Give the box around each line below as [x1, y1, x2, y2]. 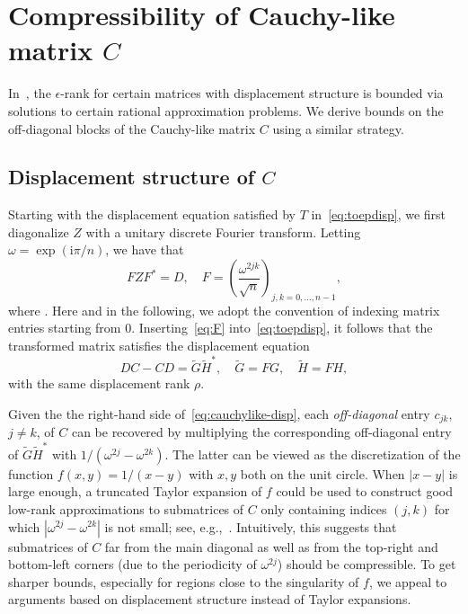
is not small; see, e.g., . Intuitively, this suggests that [104, 517, 397, 536]
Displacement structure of [8, 163, 255, 191]
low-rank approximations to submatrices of [8, 499, 244, 518]
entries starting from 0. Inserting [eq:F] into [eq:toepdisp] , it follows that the [8, 318, 433, 337]
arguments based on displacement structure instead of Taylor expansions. [8, 590, 411, 609]
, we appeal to [368, 572, 447, 591]
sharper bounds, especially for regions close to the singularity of [8, 572, 359, 591]
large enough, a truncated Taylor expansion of [8, 482, 262, 501]
